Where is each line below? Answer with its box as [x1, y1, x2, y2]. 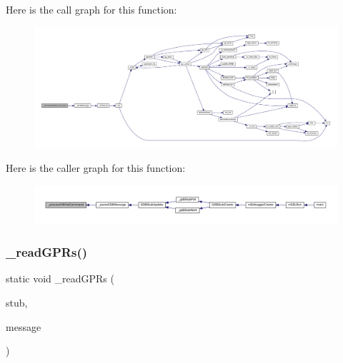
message [6, 319, 41, 334]
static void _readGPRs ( [6, 271, 114, 286]
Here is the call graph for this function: [6, 2, 177, 16]
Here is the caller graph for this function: [6, 160, 186, 175]
